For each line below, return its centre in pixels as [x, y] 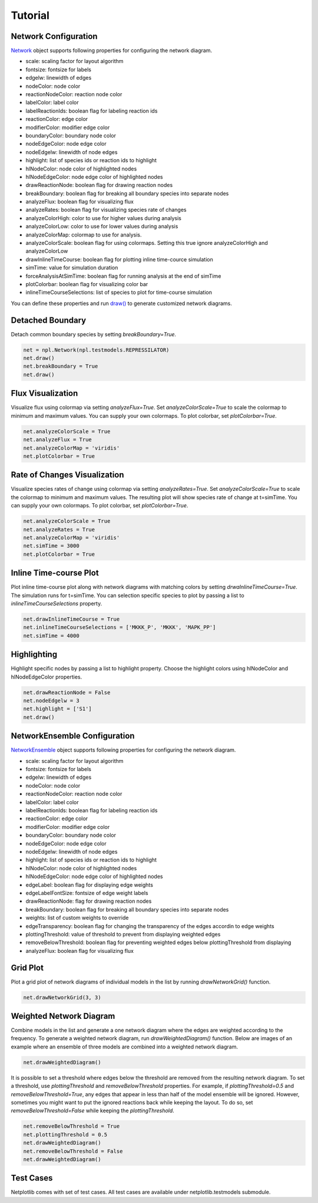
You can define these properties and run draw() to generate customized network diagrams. [121, 303]
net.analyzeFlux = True [58, 440]
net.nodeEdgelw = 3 [51, 701]
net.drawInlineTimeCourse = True [72, 619]
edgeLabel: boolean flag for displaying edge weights [89, 884]
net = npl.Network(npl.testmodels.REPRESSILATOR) [96, 350]
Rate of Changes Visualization [67, 475]
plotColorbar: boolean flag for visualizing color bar [87, 284]
